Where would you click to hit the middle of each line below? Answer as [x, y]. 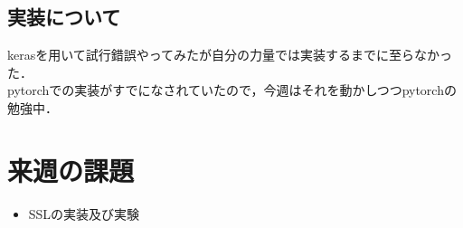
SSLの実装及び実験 [84, 213]
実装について [64, 17]
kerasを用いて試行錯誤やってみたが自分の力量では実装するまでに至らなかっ [230, 55]
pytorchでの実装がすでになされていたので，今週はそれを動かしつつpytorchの [232, 90]
